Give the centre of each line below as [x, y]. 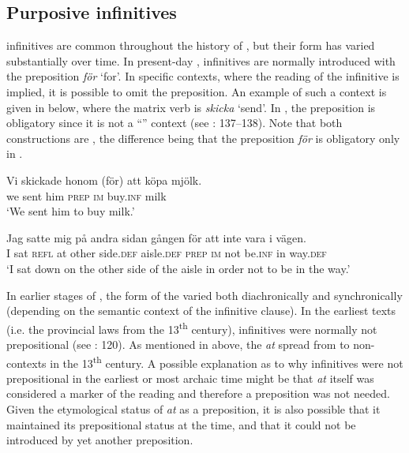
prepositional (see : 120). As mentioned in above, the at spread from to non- [191, 344]
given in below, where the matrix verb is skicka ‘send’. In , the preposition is [191, 107]
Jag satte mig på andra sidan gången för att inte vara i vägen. [157, 237]
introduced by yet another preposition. [100, 440]
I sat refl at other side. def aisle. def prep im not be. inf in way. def [167, 253]
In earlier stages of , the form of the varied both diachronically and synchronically [204, 295]
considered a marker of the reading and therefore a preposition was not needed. [198, 393]
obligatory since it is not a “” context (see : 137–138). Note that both [174, 123]
